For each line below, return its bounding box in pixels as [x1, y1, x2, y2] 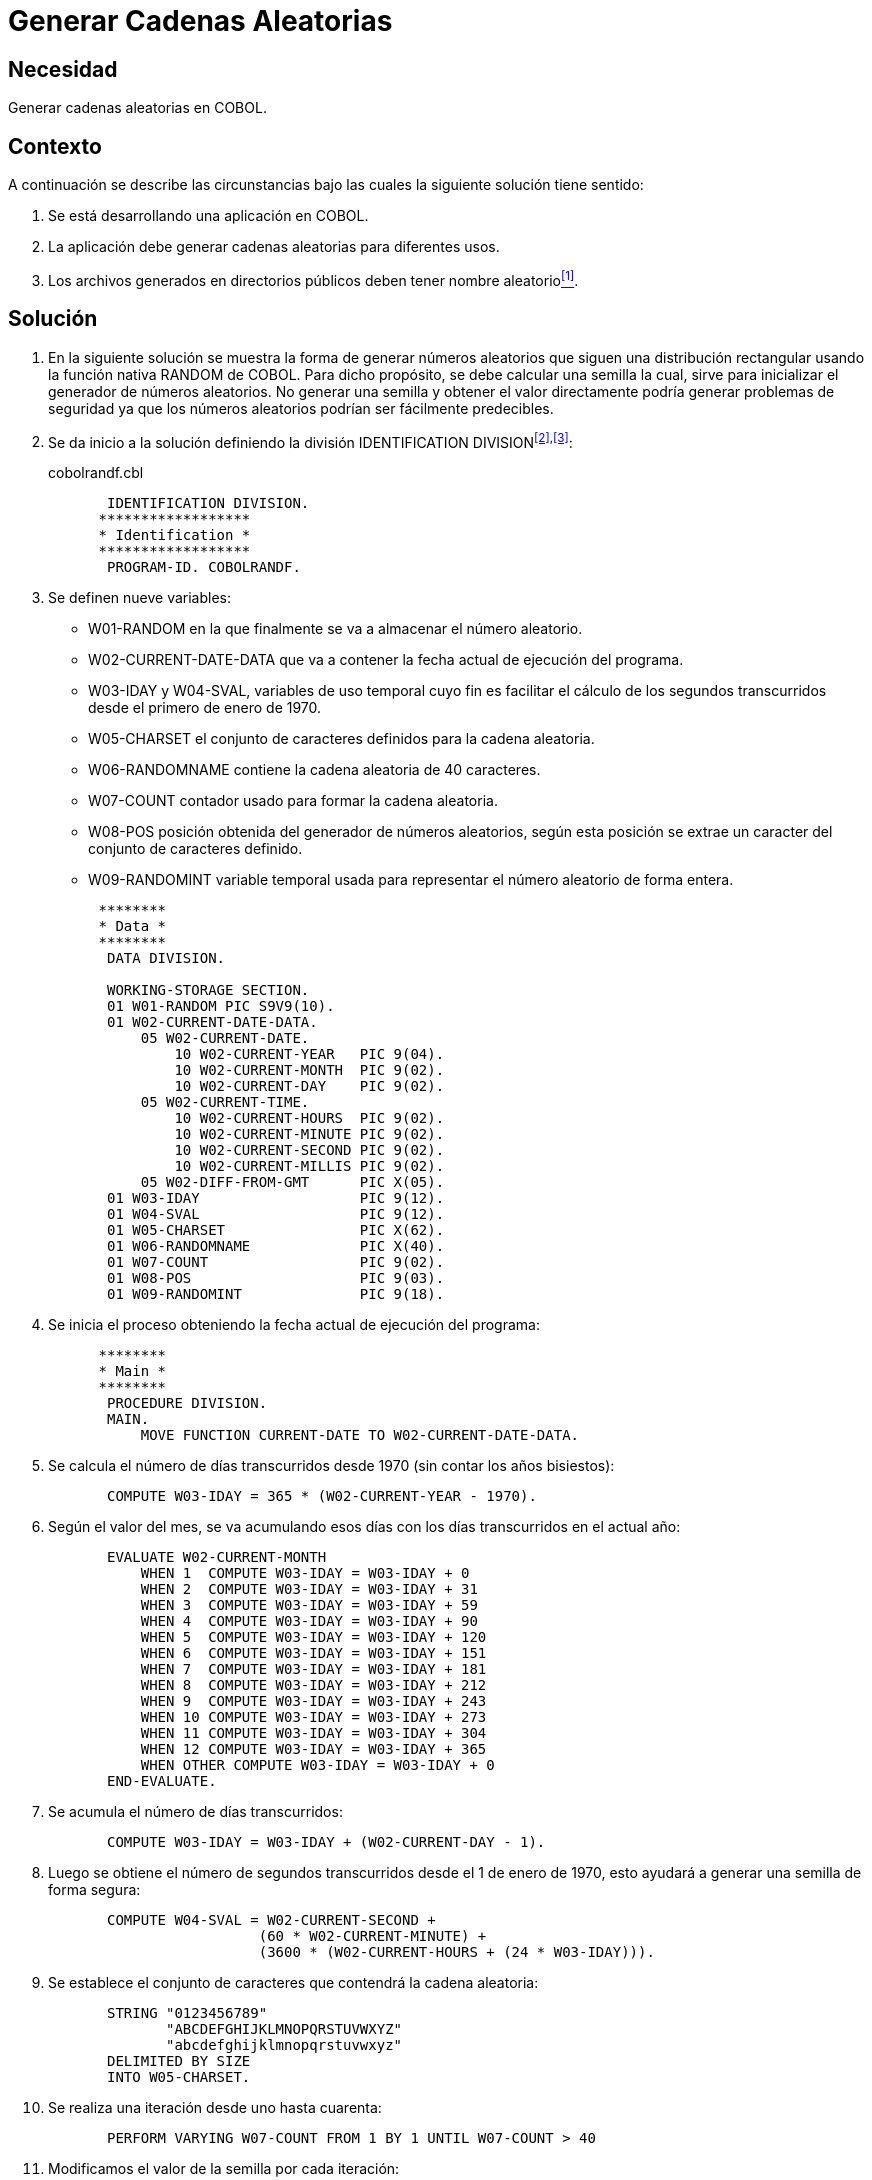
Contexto [8, 133, 102, 159]
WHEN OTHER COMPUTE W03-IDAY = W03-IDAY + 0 [140, 1757, 495, 1774]
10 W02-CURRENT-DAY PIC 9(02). [174, 1078, 445, 1095]
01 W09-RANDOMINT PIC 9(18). [107, 1286, 445, 1303]
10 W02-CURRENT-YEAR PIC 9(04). [174, 1046, 445, 1063]
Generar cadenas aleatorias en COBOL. [8, 99, 267, 117]
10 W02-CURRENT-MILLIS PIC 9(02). [174, 1158, 445, 1175]
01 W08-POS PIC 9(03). [107, 1270, 445, 1287]
